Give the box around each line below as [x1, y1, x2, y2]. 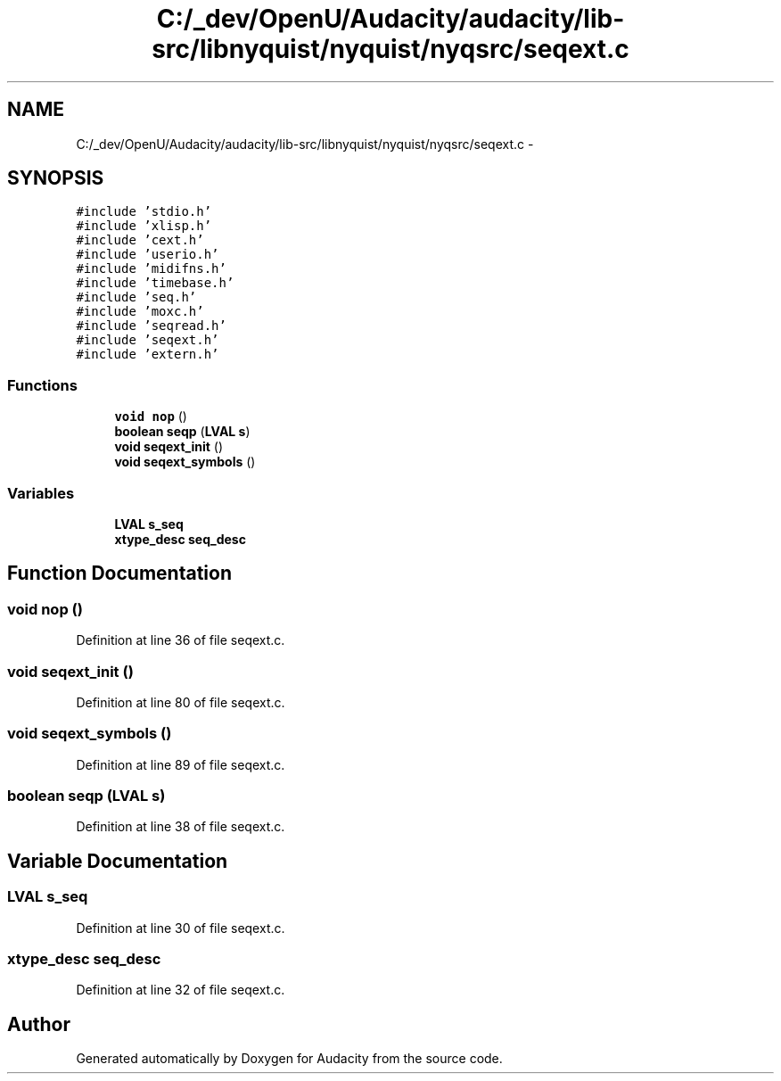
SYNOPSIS [7, 167, 104, 190]
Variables [7, 483, 75, 502]
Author [7, 1012, 70, 1036]
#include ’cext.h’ [76, 233, 204, 248]
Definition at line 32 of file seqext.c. [76, 982, 285, 998]
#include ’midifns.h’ [76, 261, 226, 276]
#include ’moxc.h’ [76, 304, 204, 319]
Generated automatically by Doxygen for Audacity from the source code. [76, 1051, 503, 1067]
